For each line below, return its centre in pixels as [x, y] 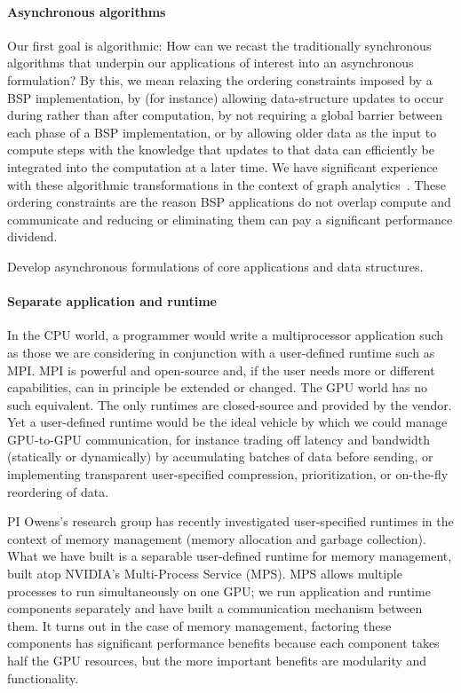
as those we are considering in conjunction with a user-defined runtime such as [221, 352]
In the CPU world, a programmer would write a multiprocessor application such [226, 335]
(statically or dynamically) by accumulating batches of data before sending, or [220, 457]
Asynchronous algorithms [87, 11]
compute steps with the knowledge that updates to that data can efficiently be [221, 150]
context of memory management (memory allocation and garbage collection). [217, 538]
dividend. [32, 236]
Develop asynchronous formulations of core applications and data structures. [215, 266]
